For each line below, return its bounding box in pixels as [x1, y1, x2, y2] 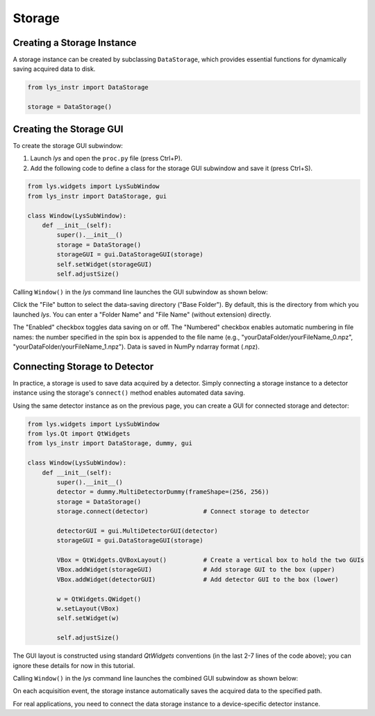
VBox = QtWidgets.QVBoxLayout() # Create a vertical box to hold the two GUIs [56, 556, 365, 564]
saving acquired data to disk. [12, 65, 96, 73]
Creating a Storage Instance [12, 37, 137, 49]
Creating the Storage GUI [12, 123, 124, 135]
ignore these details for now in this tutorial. [12, 661, 135, 669]
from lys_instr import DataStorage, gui [27, 192, 167, 200]
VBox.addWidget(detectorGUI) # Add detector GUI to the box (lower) [56, 575, 340, 583]
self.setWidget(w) [56, 615, 119, 622]
